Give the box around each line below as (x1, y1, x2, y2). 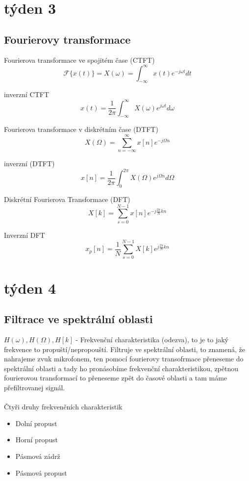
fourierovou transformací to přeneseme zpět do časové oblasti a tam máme (4, 373, 227, 383)
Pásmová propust (15, 467, 67, 478)
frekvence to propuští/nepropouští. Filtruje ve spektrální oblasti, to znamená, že (4, 344, 245, 354)
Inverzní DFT (4, 229, 45, 240)
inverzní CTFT (4, 89, 50, 100)
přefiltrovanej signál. (4, 382, 65, 393)
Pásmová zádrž (15, 451, 60, 461)
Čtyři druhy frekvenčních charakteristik (4, 402, 123, 412)
